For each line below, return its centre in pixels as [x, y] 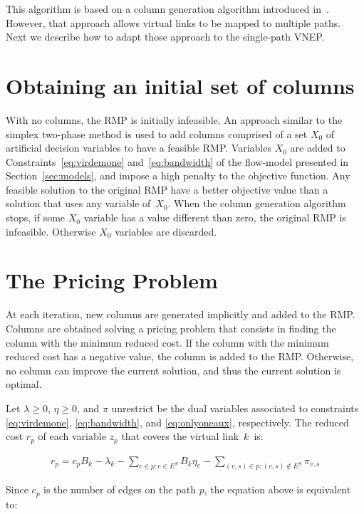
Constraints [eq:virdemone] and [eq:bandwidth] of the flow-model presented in [177, 161]
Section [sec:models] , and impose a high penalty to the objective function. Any [178, 175]
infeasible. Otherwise [51, 231]
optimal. [24, 384]
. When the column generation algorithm [257, 203]
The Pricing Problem [112, 280]
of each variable [72, 436]
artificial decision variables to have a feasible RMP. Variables [139, 148]
